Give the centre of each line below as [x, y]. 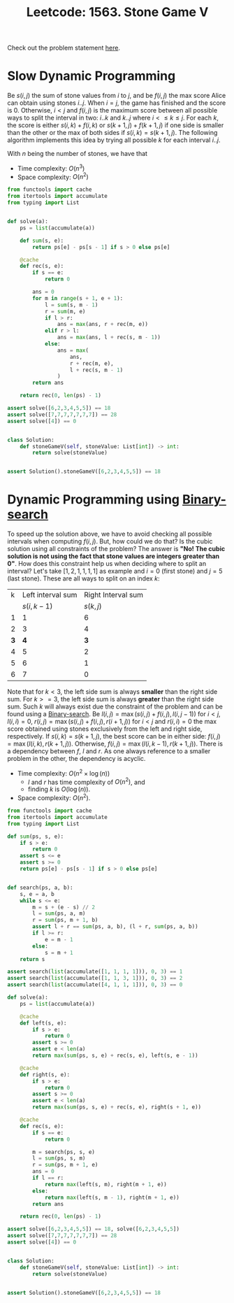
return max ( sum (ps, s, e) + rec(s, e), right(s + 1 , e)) [117, 1107]
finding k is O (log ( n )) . [59, 789]
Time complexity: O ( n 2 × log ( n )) [64, 772]
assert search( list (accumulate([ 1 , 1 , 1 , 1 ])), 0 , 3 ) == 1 [95, 972]
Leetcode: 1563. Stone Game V [117, 12]
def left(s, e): [44, 1023]
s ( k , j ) [93, 606]
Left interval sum [50, 595]
